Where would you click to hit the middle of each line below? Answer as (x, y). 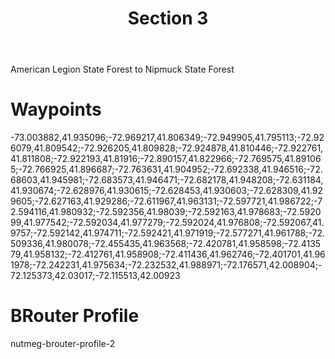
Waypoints (56, 109)
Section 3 (168, 18)
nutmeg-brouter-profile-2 (63, 344)
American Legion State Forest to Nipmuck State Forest (122, 69)
